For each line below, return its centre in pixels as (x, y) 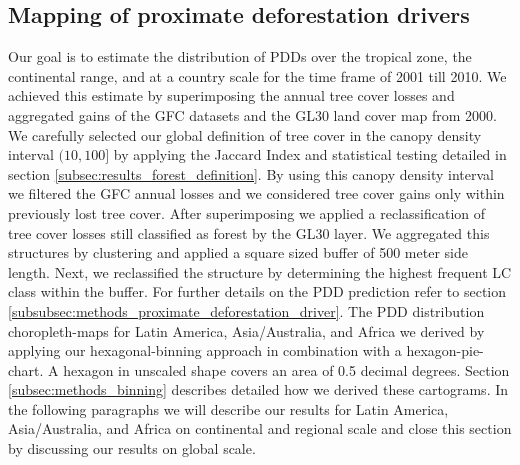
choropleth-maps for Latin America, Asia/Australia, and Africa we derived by (246, 330)
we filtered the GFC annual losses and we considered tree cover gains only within (256, 193)
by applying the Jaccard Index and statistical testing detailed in (310, 154)
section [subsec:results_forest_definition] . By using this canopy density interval (251, 173)
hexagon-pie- (445, 350)
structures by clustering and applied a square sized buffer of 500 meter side (238, 252)
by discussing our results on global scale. (132, 448)
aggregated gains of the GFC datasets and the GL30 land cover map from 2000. (253, 114)
